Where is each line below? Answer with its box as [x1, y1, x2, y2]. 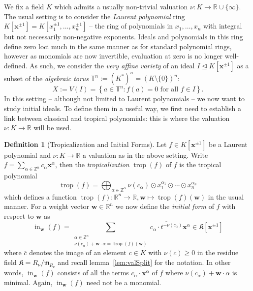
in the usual [208, 191, 244, 202]
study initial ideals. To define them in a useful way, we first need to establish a [4, 103, 241, 114]
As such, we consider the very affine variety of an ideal [30, 60, 195, 70]
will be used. [33, 122, 72, 133]
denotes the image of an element [29, 247, 126, 258]
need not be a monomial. [86, 277, 161, 287]
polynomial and [4, 149, 51, 160]
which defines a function [4, 191, 77, 202]
